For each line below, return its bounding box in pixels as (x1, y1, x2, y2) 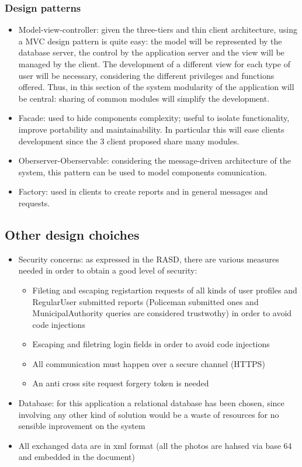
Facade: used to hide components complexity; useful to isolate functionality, (18, 112, 290, 124)
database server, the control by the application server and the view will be (18, 46, 284, 58)
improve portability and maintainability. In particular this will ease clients (18, 123, 284, 135)
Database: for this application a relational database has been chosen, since (18, 397, 284, 409)
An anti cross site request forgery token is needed (32, 377, 209, 389)
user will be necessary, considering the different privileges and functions (18, 69, 275, 81)
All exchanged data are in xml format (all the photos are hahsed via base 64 (18, 439, 292, 451)
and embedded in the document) (18, 451, 135, 463)
